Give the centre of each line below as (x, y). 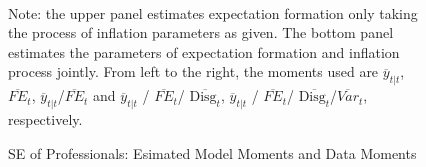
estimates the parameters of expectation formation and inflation (204, 51)
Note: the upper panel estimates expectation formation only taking (213, 12)
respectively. (45, 118)
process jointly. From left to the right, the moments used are (193, 71)
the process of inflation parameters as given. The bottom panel (201, 32)
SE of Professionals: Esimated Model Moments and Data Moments (212, 152)
